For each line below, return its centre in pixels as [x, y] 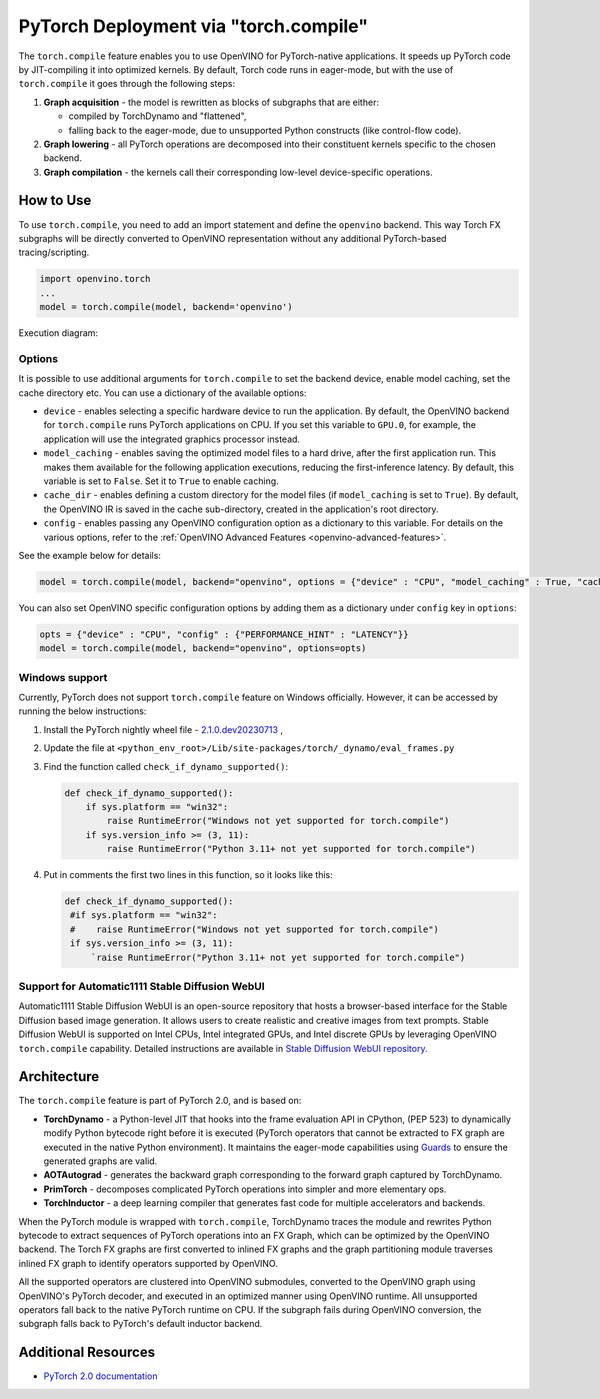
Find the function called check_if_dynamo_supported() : [166, 766]
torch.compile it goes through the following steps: [126, 84]
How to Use [55, 200]
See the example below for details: [90, 555]
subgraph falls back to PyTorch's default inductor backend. [140, 1324]
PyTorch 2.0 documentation [100, 1376]
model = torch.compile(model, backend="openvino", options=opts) [203, 648]
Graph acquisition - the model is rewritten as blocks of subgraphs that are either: [211, 102]
